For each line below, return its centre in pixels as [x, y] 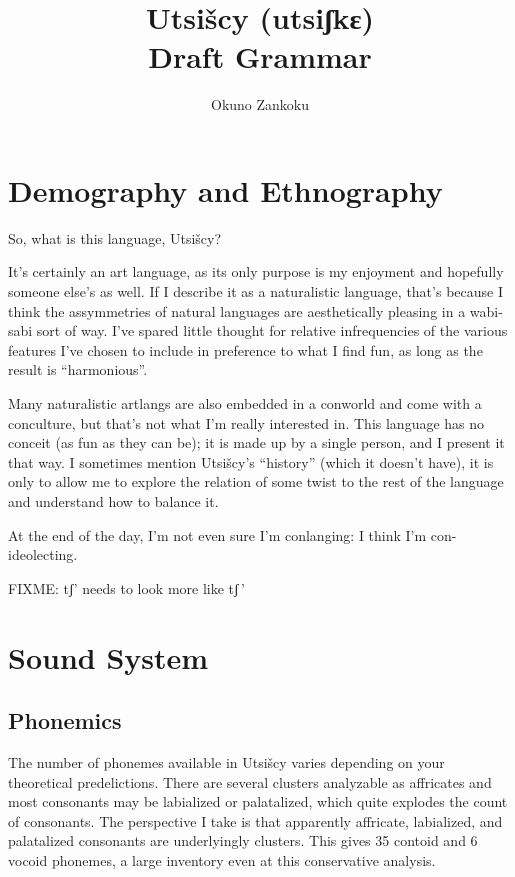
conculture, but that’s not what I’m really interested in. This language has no [246, 422]
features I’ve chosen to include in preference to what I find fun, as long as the [245, 349]
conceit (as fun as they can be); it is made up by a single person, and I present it [256, 442]
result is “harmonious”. [78, 369]
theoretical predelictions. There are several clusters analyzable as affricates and [250, 781]
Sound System [108, 656]
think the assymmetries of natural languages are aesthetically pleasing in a [237, 310]
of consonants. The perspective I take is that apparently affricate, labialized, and [255, 820]
